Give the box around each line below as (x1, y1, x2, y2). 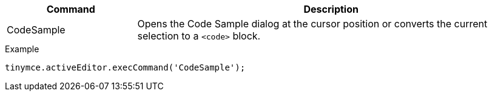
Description (303, 3, 359, 15)
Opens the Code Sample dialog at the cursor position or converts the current (137, 18, 488, 30)
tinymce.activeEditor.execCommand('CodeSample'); (5, 63, 246, 72)
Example (5, 44, 39, 54)
